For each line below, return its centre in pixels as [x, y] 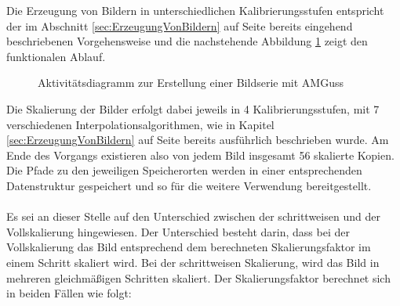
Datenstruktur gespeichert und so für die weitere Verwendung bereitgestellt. [189, 185]
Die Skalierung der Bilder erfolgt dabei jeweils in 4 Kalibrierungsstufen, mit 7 [193, 108]
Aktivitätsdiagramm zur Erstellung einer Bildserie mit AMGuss [191, 83]
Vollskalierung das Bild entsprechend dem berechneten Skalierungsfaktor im [189, 247]
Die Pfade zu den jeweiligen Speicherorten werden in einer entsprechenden [184, 170]
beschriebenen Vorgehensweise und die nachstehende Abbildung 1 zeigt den [187, 41]
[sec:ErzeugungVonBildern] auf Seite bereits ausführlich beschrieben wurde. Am [198, 140]
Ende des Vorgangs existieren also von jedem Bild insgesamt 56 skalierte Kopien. [200, 155]
